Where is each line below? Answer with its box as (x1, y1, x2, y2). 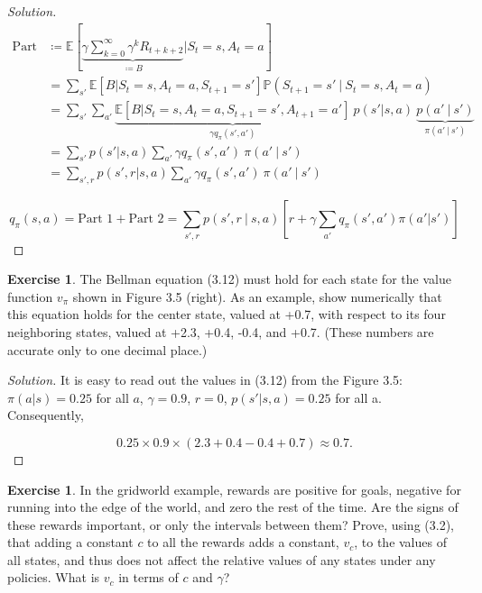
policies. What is (7, 568, 100, 587)
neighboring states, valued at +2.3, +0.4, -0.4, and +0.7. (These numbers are (7, 322, 434, 341)
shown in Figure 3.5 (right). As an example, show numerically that (72, 287, 442, 306)
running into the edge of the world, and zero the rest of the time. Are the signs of (7, 497, 459, 516)
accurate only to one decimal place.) (7, 340, 208, 359)
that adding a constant (7, 533, 134, 552)
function (7, 287, 53, 306)
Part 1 (78, 213, 114, 226)
